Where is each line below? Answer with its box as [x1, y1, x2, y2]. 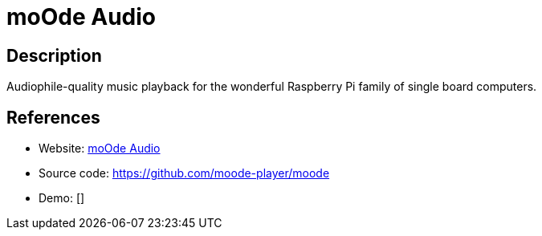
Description [6, 45, 102, 66]
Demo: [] [39, 191, 85, 205]
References [6, 107, 100, 128]
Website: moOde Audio [39, 141, 161, 156]
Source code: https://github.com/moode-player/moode [39, 166, 330, 181]
